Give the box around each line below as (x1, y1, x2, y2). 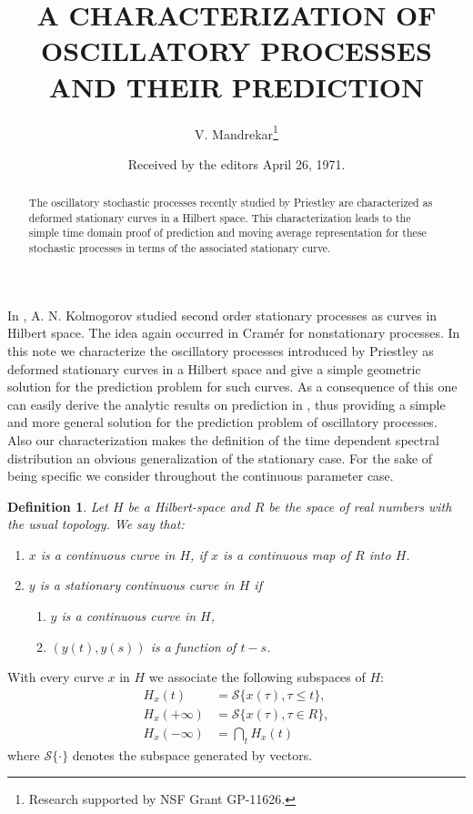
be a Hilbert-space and (127, 496, 250, 515)
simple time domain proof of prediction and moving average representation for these (28, 225, 427, 240)
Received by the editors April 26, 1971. (127, 154, 346, 173)
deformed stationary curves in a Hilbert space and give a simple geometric (7, 359, 421, 378)
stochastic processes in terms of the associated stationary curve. (28, 240, 331, 256)
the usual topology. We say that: (7, 514, 185, 534)
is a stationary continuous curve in (39, 575, 235, 595)
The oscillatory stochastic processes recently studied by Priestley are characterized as (28, 195, 433, 210)
